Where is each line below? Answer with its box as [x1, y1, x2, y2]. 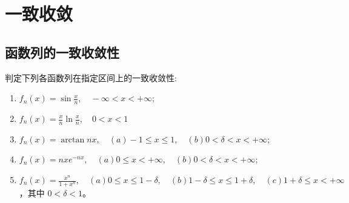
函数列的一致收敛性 [5, 42, 119, 61]
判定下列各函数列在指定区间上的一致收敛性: [5, 71, 177, 84]
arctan [61, 135, 85, 144]
